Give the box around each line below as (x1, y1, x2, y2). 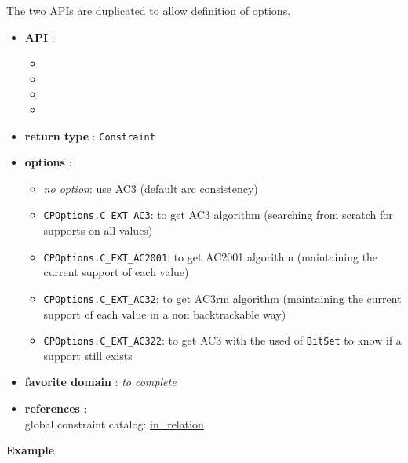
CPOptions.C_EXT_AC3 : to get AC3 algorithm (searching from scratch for (43, 206, 393, 223)
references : (24, 400, 87, 416)
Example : (6, 442, 58, 458)
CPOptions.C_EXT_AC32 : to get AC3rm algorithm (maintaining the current (43, 290, 402, 306)
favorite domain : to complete (24, 374, 177, 390)
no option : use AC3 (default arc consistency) (43, 180, 258, 196)
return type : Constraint (24, 127, 155, 144)
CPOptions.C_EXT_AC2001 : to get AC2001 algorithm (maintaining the (43, 248, 378, 264)
